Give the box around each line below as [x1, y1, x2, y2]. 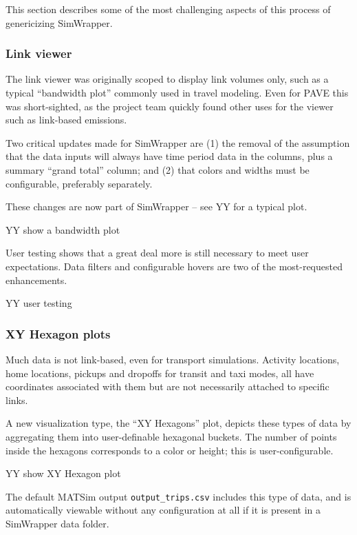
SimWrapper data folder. [6, 516, 109, 530]
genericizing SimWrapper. [6, 15, 113, 30]
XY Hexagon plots [6, 325, 111, 342]
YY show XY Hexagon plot [6, 466, 121, 481]
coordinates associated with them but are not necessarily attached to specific [6, 379, 329, 394]
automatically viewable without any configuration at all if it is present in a [6, 503, 321, 517]
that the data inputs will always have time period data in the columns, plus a [6, 149, 333, 163]
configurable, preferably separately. [6, 176, 153, 190]
